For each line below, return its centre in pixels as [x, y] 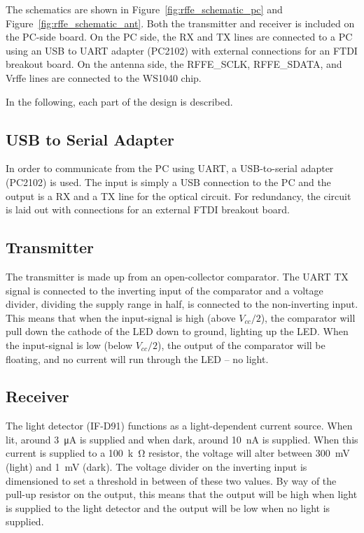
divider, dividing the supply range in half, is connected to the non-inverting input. [182, 304]
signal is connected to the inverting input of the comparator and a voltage [164, 290]
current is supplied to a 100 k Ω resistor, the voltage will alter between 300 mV [178, 453]
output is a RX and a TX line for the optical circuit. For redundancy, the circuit [178, 196]
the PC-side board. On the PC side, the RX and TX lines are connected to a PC [179, 37]
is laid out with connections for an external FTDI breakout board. [148, 209]
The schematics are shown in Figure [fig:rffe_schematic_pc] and [144, 9]
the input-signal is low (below [69, 344]
